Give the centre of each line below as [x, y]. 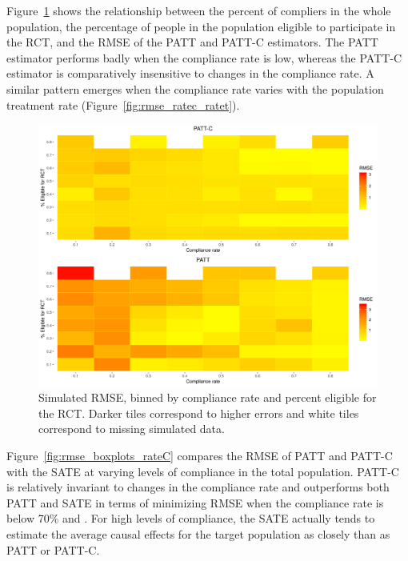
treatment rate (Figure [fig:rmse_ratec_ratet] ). [123, 104]
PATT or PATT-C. [53, 549]
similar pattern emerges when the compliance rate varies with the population [195, 88]
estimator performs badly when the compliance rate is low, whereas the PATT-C [204, 57]
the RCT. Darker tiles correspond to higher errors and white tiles [199, 413]
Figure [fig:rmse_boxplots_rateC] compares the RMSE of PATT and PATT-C [200, 456]
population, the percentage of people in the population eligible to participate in [201, 26]
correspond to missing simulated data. [132, 429]
